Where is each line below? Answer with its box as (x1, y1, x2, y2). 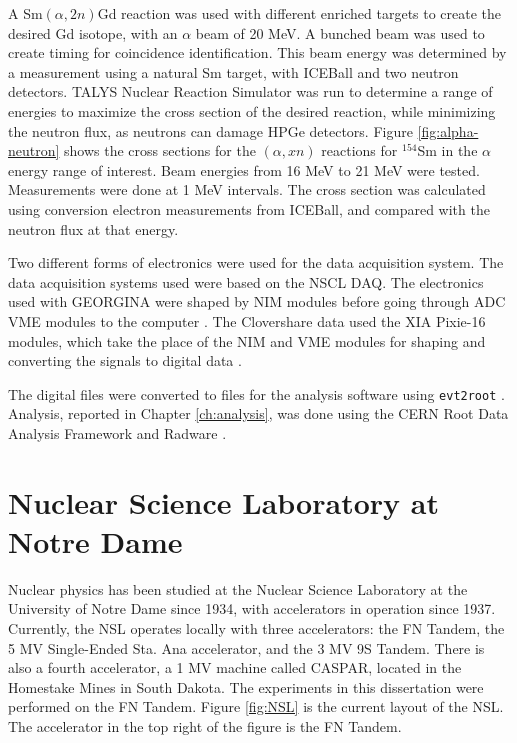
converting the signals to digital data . (8, 350, 242, 371)
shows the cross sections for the (64, 140, 256, 161)
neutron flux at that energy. (8, 218, 179, 239)
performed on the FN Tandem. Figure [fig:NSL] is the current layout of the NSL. (8, 696, 504, 717)
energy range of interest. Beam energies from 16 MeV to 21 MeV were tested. (8, 159, 480, 180)
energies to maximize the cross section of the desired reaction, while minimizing (8, 100, 496, 121)
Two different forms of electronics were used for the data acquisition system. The (8, 252, 504, 273)
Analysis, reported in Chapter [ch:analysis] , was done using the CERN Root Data (8, 403, 509, 424)
